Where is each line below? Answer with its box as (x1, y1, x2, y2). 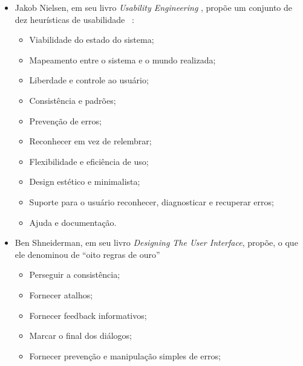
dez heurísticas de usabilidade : (15, 13, 134, 25)
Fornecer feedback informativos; (29, 309, 147, 321)
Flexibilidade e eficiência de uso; (29, 155, 149, 167)
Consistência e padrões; (29, 94, 116, 106)
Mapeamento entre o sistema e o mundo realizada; (29, 53, 216, 66)
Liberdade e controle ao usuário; (29, 74, 149, 86)
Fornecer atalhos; (29, 288, 93, 301)
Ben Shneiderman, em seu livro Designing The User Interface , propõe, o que (15, 236, 298, 249)
